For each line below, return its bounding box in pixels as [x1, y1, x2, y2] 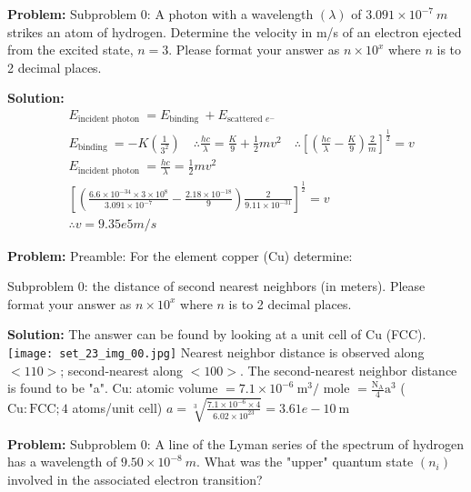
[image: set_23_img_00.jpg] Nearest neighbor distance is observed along [7, 343, 425, 362]
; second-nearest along [60, 360, 184, 379]
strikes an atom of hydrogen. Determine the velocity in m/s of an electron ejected [7, 22, 462, 41]
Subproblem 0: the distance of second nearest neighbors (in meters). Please [7, 276, 426, 296]
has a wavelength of [7, 452, 117, 471]
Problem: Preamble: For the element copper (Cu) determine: [7, 246, 353, 265]
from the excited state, [7, 40, 134, 59]
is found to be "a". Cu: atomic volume [7, 378, 218, 397]
